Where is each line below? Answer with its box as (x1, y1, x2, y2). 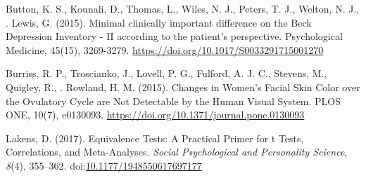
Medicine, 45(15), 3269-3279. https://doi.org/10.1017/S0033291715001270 (6, 42, 324, 57)
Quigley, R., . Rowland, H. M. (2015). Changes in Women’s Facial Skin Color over (6, 79, 360, 94)
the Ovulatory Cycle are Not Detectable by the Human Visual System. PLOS (6, 93, 341, 108)
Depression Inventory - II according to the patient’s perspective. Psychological (6, 29, 343, 43)
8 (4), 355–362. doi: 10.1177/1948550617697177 (6, 158, 202, 172)
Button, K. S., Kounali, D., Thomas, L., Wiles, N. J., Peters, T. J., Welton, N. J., (6, 1, 360, 15)
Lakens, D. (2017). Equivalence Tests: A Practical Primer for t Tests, (6, 130, 304, 145)
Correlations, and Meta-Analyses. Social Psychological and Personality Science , (6, 144, 348, 159)
